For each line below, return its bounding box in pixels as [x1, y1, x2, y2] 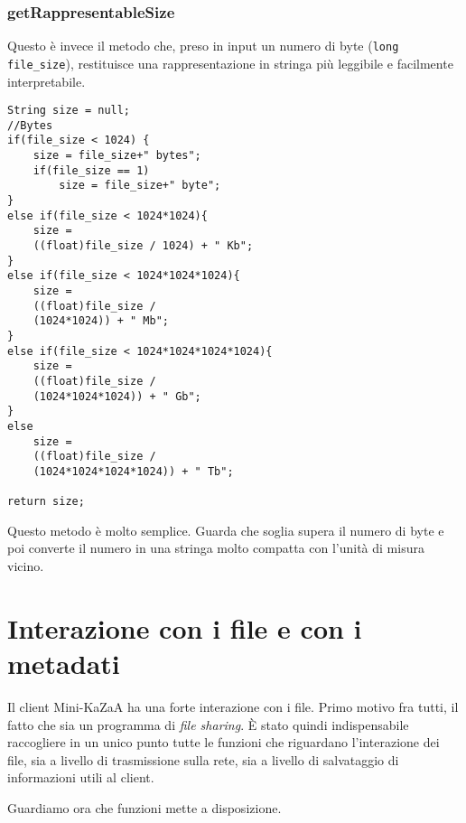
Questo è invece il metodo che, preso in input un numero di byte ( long [7, 36, 399, 55]
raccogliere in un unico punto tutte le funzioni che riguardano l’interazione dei [7, 733, 440, 752]
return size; [7, 495, 85, 509]
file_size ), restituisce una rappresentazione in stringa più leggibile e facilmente [7, 53, 453, 72]
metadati [7, 645, 120, 681]
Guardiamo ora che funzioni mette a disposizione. [7, 798, 282, 817]
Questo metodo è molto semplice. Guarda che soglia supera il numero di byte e [7, 520, 444, 539]
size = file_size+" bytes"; [33, 149, 201, 163]
